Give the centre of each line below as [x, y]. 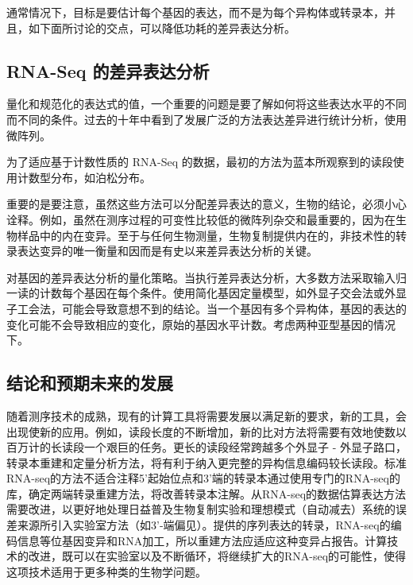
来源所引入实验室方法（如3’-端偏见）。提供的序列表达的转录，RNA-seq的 [204, 525]
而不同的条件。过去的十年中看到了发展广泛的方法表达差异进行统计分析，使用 [206, 119]
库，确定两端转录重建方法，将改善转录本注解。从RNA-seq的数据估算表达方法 [206, 493]
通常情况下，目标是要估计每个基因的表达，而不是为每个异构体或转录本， [195, 12]
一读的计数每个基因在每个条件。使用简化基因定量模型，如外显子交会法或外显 [206, 293]
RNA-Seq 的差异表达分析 [108, 70]
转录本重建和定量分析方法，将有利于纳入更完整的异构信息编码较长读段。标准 [206, 462]
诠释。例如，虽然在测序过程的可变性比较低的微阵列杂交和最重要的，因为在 [201, 219]
